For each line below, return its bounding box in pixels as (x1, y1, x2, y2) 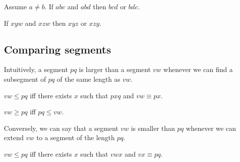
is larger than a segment (79, 64, 151, 74)
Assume (4, 1, 27, 11)
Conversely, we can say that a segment (4, 123, 119, 133)
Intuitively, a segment (4, 64, 68, 74)
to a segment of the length (36, 132, 115, 143)
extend (4, 132, 24, 143)
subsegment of (4, 73, 46, 84)
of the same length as (57, 73, 120, 84)
